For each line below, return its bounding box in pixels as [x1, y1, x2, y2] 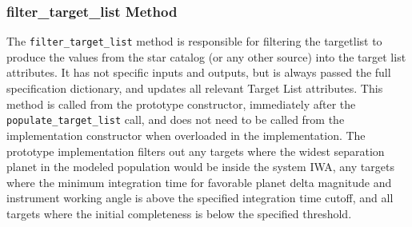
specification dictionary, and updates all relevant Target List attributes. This [6, 80, 383, 97]
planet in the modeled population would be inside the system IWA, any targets [6, 158, 394, 175]
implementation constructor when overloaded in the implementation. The [6, 126, 366, 143]
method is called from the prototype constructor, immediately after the [6, 95, 356, 112]
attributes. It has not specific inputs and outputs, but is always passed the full [6, 64, 391, 81]
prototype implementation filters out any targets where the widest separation [6, 142, 385, 159]
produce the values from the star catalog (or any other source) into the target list [6, 48, 406, 65]
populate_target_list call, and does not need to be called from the [6, 111, 345, 128]
